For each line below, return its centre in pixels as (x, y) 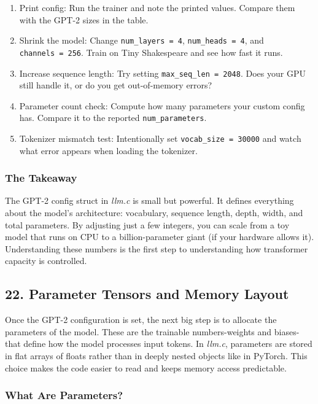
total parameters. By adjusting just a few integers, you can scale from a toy (147, 224)
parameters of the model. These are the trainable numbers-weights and (138, 331)
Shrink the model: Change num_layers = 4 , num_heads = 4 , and (142, 40)
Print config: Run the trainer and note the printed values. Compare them (157, 7)
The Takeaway (41, 178)
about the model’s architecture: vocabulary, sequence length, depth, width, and (154, 213)
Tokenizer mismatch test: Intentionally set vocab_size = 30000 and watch (160, 138)
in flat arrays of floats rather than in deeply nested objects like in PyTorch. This (156, 356)
